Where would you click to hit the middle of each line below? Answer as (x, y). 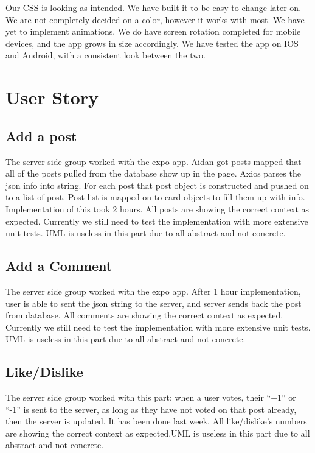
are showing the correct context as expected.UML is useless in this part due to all (158, 433)
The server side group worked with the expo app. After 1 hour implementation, (153, 291)
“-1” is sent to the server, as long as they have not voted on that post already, (151, 409)
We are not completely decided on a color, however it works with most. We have (155, 19)
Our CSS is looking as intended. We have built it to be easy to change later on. (154, 7)
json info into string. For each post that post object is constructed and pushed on (157, 185)
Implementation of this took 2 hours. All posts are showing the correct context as (157, 209)
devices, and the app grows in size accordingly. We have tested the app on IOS (152, 43)
